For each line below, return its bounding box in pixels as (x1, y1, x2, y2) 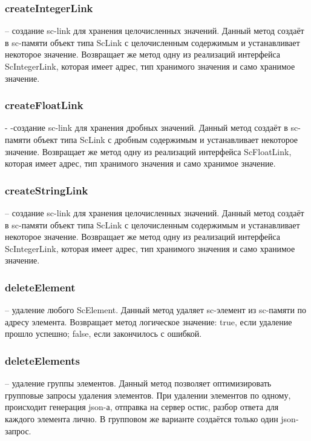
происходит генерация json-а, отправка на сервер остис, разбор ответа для (5, 400, 279, 413)
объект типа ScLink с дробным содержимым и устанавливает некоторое (33, 133, 298, 145)
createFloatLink (5, 98, 83, 113)
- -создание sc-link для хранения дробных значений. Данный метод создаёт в (5, 121, 288, 134)
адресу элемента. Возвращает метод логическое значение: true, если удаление (5, 315, 292, 328)
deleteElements (5, 353, 80, 368)
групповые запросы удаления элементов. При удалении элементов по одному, (5, 388, 291, 401)
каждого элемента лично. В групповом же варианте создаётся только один (5, 412, 278, 425)
